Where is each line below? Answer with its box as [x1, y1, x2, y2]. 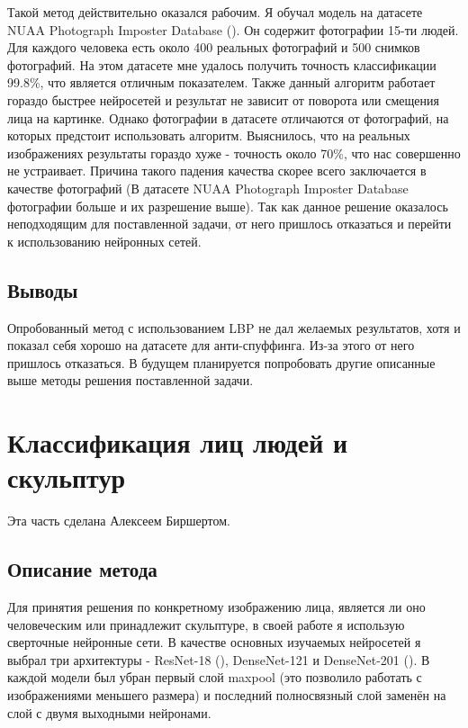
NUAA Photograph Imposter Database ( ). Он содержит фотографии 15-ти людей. [7, 20, 459, 39]
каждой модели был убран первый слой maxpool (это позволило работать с [7, 668, 422, 687]
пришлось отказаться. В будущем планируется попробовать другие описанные [7, 353, 436, 372]
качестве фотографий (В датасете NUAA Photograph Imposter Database [7, 178, 409, 197]
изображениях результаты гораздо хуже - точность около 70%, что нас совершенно [7, 143, 461, 162]
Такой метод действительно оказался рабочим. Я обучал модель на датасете [7, 3, 423, 21]
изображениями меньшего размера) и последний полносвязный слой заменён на [7, 685, 446, 704]
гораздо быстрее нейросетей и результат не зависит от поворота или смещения [7, 90, 439, 109]
